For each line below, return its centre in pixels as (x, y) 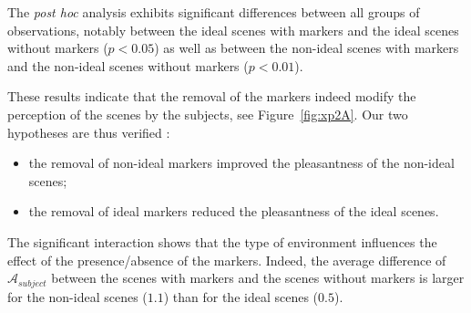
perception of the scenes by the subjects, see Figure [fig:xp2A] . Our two (208, 114)
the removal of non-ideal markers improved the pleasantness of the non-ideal (241, 163)
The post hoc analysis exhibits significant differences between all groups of (214, 12)
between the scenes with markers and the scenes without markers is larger (258, 278)
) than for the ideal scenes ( (241, 296)
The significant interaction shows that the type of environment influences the (222, 241)
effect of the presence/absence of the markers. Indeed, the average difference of (227, 260)
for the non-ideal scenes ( (77, 296)
